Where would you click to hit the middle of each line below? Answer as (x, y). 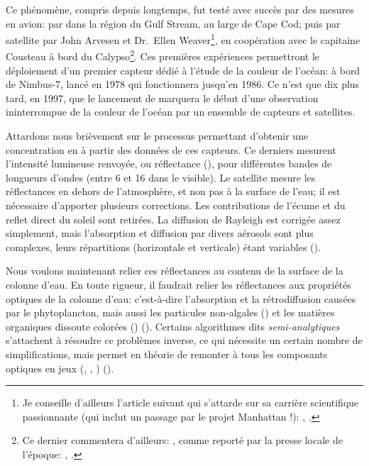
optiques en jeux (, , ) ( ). (60, 368)
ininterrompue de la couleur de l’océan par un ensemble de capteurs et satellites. (181, 112)
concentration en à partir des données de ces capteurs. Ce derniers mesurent (171, 149)
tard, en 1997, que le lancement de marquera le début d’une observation (162, 98)
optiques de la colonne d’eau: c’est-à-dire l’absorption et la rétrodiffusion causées (181, 298)
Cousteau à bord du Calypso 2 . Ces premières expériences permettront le (163, 55)
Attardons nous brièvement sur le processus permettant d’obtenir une (157, 136)
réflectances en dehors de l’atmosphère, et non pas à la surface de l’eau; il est (173, 191)
